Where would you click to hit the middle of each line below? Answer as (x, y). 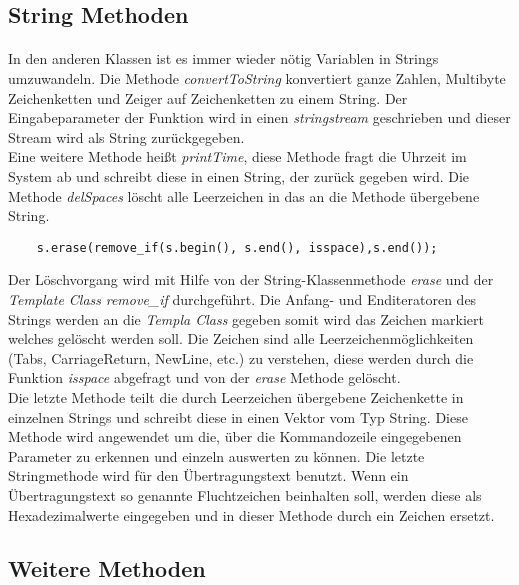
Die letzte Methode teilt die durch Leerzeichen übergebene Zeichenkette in (236, 396)
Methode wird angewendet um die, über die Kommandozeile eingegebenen (235, 436)
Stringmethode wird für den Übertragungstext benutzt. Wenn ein (208, 475)
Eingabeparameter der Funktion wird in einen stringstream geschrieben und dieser (259, 117)
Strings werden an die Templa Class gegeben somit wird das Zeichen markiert (246, 318)
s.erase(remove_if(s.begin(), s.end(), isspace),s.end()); (237, 247)
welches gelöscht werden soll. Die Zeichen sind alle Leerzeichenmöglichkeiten (241, 338)
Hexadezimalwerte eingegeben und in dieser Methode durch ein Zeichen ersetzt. (251, 514)
